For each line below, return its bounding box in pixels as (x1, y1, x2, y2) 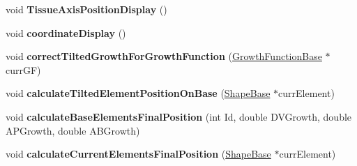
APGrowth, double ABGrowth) (6, 123, 140, 137)
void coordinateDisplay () (6, 25, 126, 40)
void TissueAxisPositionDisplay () (6, 2, 167, 16)
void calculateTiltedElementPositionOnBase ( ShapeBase (6, 86, 271, 100)
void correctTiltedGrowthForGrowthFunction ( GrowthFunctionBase (6, 49, 322, 63)
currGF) (6, 62, 41, 77)
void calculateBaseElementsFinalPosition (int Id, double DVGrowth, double (6, 109, 352, 123)
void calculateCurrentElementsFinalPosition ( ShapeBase (6, 146, 271, 161)
